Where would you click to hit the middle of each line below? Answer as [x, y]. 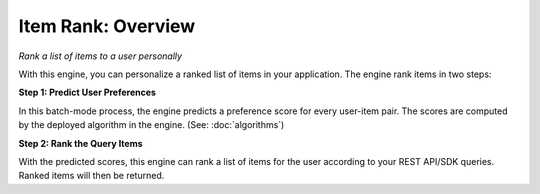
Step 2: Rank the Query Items [81, 143]
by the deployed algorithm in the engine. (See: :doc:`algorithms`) [151, 125]
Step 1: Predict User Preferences [87, 92]
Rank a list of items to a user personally [100, 56]
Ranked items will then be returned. [91, 176]
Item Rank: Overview [107, 26]
